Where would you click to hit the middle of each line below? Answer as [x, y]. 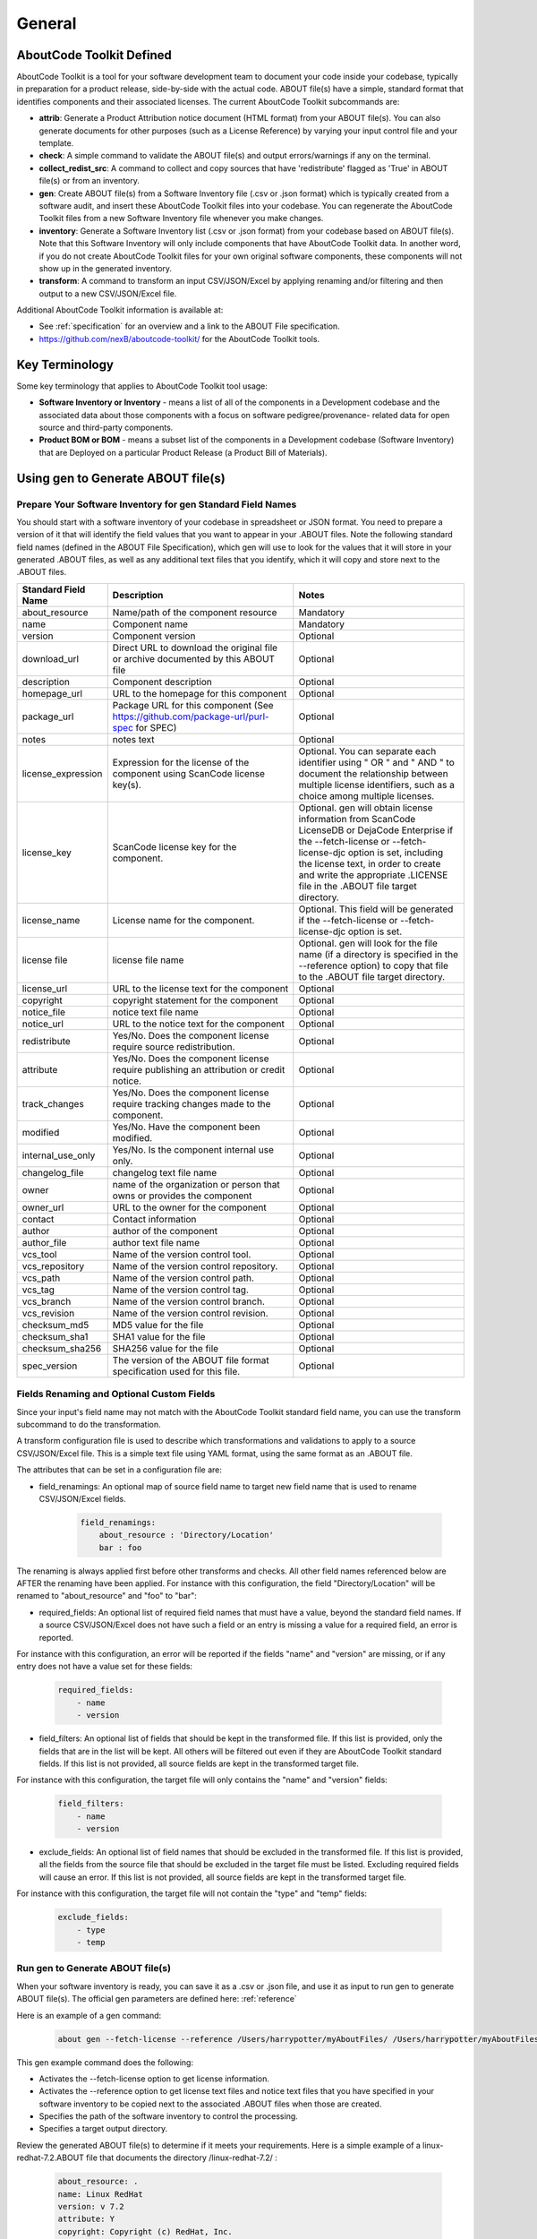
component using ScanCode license [189, 773]
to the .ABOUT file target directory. [372, 976]
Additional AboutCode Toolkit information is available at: [120, 310]
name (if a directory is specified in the [379, 954]
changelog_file [53, 1172]
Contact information [154, 1219]
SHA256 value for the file [166, 1348]
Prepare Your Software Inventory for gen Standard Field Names [157, 504]
